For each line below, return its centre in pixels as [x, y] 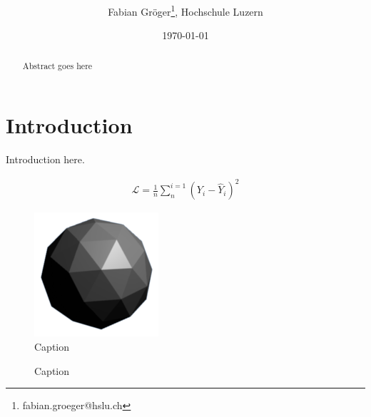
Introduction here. [45, 159]
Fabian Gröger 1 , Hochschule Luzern [185, 10]
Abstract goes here [57, 65]
